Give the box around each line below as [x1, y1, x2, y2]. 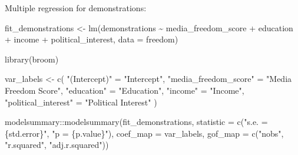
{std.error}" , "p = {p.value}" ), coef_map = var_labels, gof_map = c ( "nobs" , [5, 127, 284, 139]
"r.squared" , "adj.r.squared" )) [5, 138, 109, 151]
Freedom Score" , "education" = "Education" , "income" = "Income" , [5, 84, 244, 96]
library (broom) [5, 52, 59, 65]
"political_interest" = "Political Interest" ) [5, 95, 157, 108]
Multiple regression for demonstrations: [5, 2, 147, 14]
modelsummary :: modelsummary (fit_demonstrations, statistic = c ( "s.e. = [5, 116, 268, 128]
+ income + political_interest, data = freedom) [5, 33, 178, 45]
